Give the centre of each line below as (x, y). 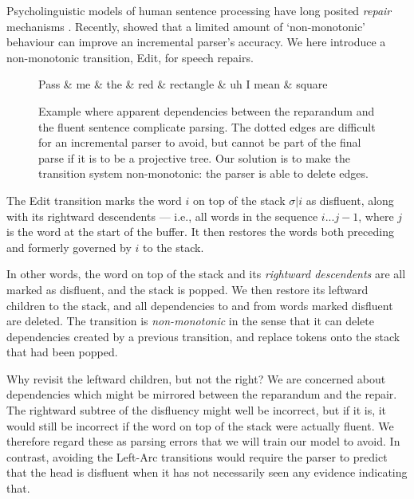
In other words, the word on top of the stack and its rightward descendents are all (206, 274)
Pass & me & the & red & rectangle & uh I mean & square (183, 84)
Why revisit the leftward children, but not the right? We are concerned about (196, 378)
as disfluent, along (350, 200)
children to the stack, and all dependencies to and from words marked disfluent (200, 305)
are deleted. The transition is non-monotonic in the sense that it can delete (190, 321)
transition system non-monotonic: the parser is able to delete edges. (203, 173)
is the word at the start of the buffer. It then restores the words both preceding (200, 232)
